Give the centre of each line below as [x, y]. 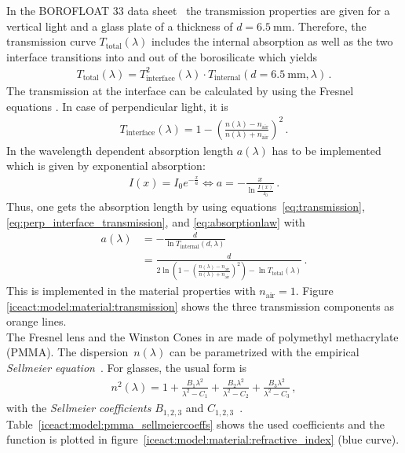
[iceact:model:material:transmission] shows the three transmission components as [201, 306]
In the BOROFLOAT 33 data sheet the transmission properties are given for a [198, 10]
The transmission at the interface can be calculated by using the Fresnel [180, 90]
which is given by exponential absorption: [106, 166]
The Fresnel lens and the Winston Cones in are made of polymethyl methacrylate [202, 336]
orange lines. [36, 321]
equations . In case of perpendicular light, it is [117, 106]
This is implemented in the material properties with [131, 291]
